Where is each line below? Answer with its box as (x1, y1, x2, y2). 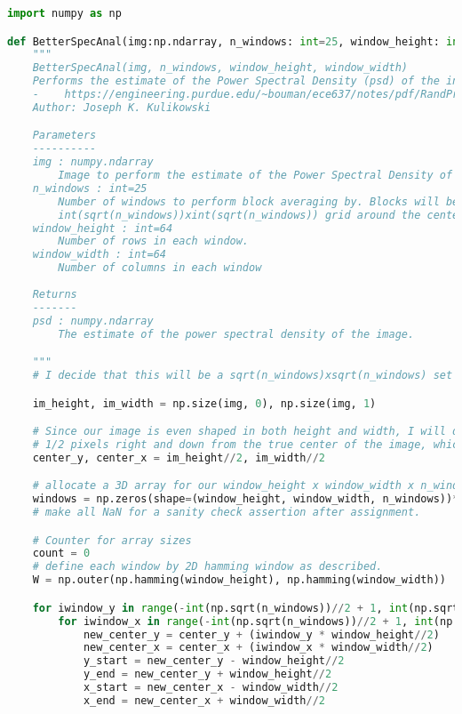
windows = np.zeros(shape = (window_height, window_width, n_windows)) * (32, 493, 459, 506)
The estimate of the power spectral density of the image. (58, 327, 415, 341)
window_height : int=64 (32, 221, 173, 235)
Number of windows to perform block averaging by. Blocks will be (58, 195, 459, 208)
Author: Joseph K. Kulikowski (32, 100, 211, 114)
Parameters (32, 129, 97, 142)
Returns (32, 287, 77, 301)
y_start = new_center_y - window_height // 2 (83, 654, 345, 668)
